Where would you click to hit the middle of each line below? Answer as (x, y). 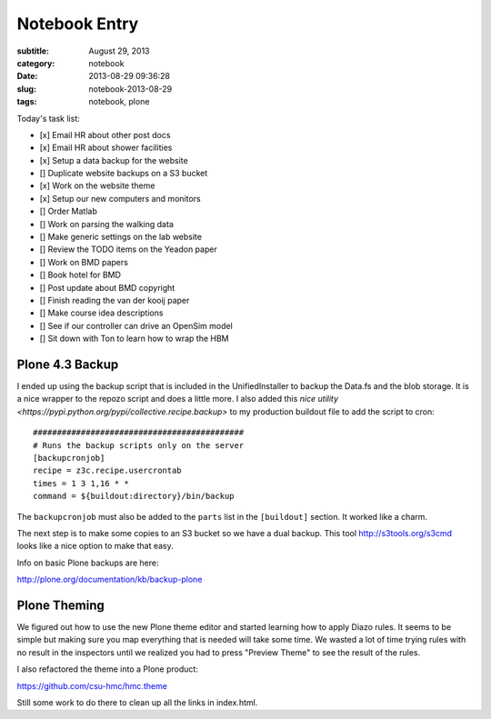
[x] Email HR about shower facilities (106, 148)
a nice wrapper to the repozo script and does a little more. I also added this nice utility (178, 399)
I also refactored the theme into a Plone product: (108, 669)
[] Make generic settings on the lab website (120, 237)
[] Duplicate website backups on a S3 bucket (124, 174)
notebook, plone (119, 102)
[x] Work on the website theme (97, 185)
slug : (26, 89)
